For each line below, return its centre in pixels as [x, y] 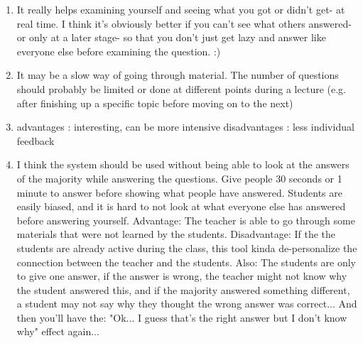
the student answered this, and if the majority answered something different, [183, 289]
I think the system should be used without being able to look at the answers [183, 164]
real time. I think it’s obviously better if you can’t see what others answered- [184, 23]
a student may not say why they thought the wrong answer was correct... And [187, 304]
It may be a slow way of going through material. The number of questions [178, 75]
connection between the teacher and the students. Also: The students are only [186, 262]
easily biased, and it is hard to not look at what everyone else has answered [181, 206]
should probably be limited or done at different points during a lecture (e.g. [181, 88]
